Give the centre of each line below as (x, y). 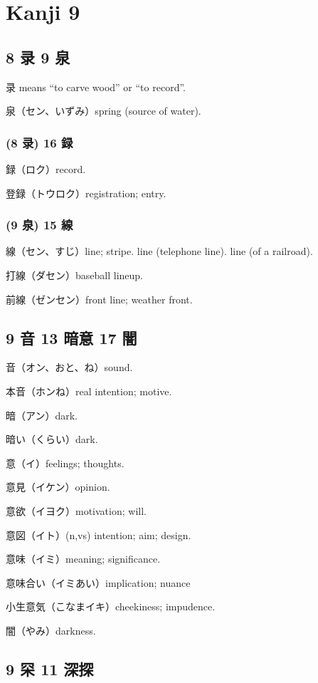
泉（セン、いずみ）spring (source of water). (104, 111)
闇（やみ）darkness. (51, 630)
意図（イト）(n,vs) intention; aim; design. (99, 535)
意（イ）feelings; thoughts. (65, 463)
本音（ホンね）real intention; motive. (89, 391)
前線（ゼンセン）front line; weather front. (99, 299)
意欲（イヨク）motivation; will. (76, 510)
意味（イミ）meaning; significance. (83, 559)
